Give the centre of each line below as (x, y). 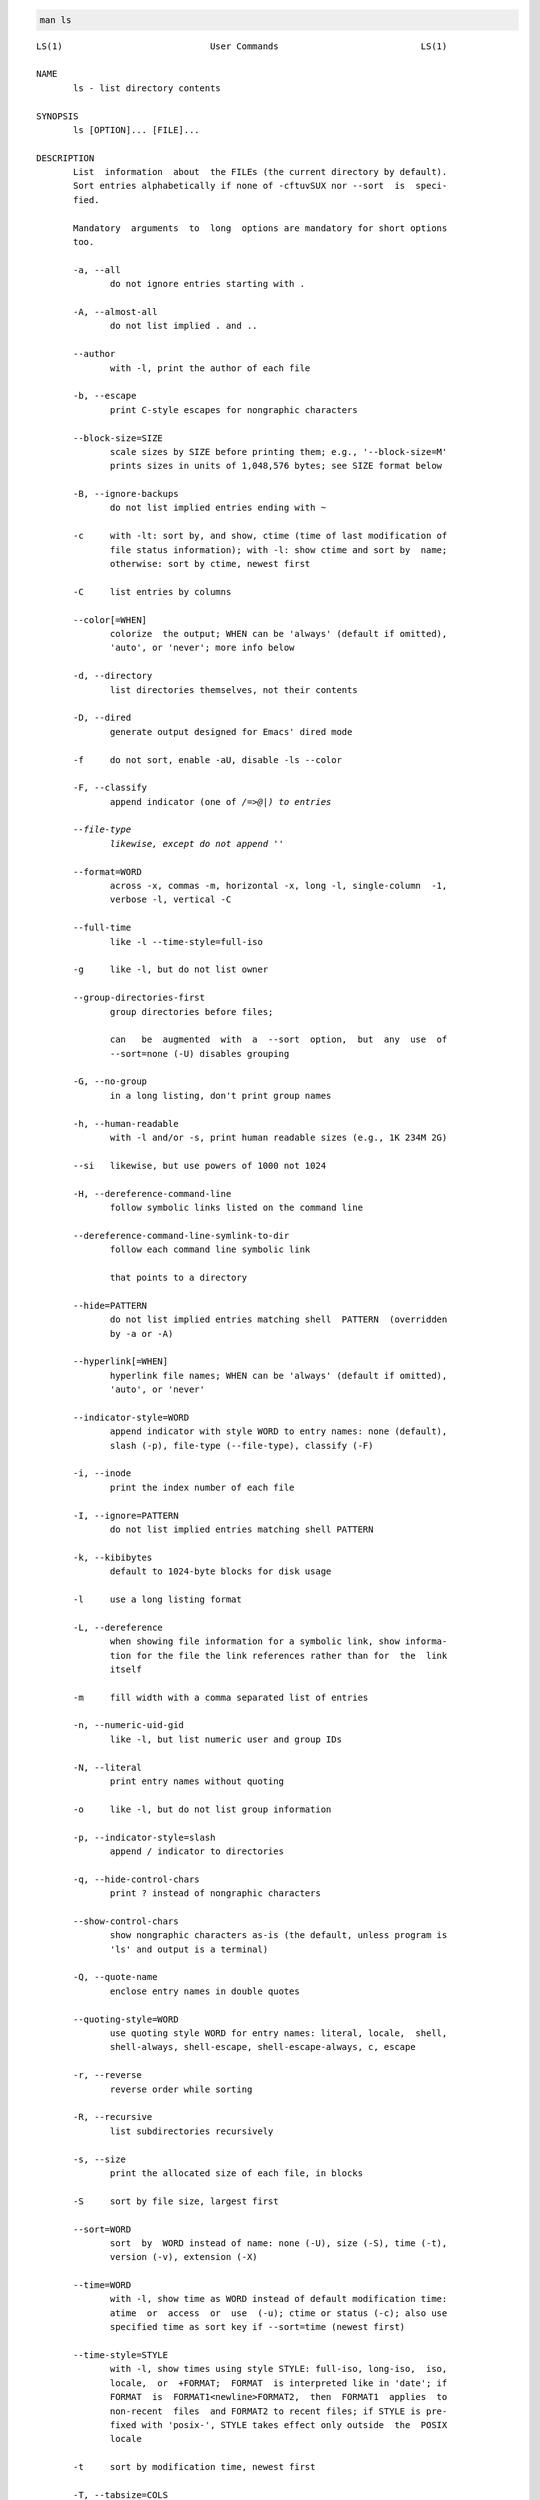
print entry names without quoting (197, 1781)
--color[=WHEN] (110, 619)
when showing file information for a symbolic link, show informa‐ (279, 1641)
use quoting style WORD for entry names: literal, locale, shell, (279, 2033)
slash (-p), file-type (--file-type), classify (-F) (242, 1445)
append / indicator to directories (197, 1851)
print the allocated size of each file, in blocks (237, 2173)
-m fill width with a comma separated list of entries (221, 1697)
